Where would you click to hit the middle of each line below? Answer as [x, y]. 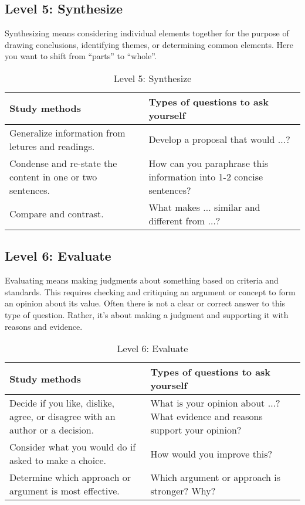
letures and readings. [52, 146]
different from [177, 220]
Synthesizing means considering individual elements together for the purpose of [147, 33]
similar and [237, 207]
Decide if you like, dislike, [62, 403]
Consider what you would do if [73, 447]
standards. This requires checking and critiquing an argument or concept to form [150, 291]
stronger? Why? [183, 491]
